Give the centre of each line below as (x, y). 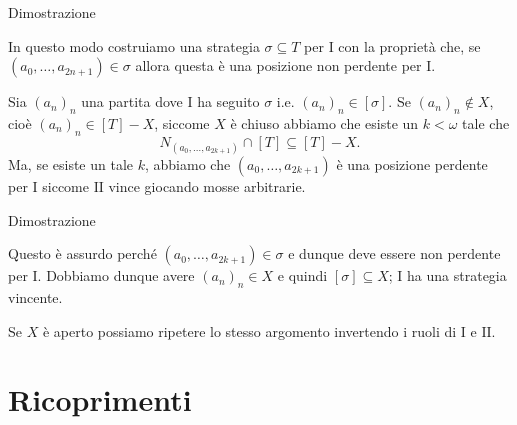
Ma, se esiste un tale (71, 163)
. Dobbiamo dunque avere (116, 275)
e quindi (302, 275)
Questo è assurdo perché (82, 253)
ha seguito (228, 101)
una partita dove (132, 101)
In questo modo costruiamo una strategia (134, 45)
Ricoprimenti (100, 399)
